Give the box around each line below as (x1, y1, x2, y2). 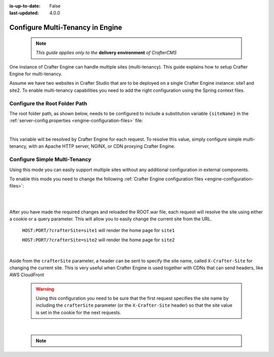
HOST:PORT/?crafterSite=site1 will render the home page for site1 (22, 228, 175, 234)
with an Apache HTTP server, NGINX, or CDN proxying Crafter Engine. (28, 143, 176, 149)
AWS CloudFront (9, 272, 44, 278)
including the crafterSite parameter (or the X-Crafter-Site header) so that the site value (36, 302, 233, 308)
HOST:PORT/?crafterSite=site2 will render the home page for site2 (22, 237, 175, 243)
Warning (36, 286, 54, 292)
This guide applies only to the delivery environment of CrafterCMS (36, 50, 177, 56)
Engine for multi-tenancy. (9, 71, 62, 77)
